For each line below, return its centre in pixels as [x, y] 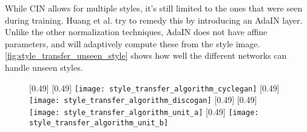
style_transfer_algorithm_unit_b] [99, 123]
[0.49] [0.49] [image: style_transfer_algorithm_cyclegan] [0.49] [154, 87]
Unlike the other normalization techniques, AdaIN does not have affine [136, 32]
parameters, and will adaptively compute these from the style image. [133, 43]
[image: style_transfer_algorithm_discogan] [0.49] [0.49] [143, 100]
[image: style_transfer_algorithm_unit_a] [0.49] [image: [144, 111]
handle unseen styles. [44, 67]
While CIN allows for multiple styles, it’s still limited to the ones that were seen [154, 8]
